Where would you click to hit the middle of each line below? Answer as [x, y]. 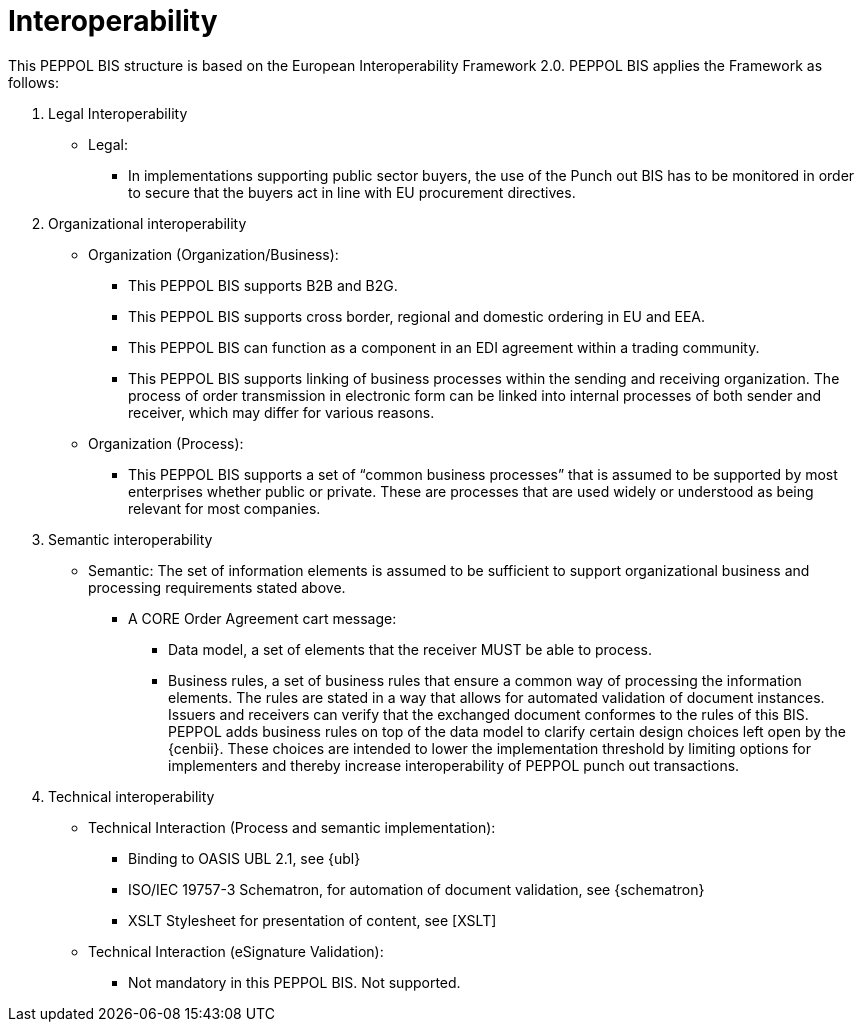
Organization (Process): [166, 443]
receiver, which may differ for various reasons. [281, 412]
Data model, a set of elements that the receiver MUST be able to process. [410, 649]
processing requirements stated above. [217, 587]
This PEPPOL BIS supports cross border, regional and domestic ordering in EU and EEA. [417, 316]
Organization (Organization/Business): [213, 254]
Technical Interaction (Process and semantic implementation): [292, 827]
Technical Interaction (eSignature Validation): [236, 951]
